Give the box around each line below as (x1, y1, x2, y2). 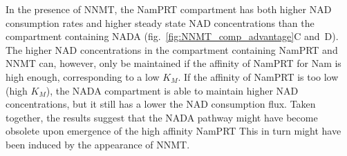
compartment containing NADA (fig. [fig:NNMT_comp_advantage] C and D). (6, 29, 339, 43)
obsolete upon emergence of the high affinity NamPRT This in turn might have (6, 124, 341, 138)
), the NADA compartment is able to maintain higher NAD (46, 83, 299, 97)
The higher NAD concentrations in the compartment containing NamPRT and (6, 42, 338, 57)
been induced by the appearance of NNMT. (6, 137, 190, 151)
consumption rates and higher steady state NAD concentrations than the (6, 15, 315, 30)
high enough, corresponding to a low (6, 69, 160, 84)
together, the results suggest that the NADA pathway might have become (6, 110, 318, 124)
